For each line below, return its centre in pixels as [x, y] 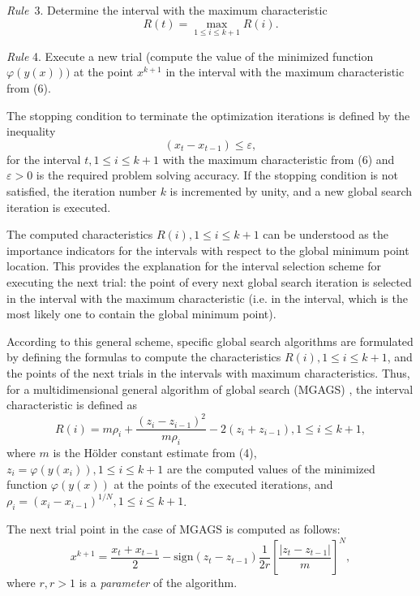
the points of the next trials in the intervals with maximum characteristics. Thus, [208, 372]
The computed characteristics [80, 234]
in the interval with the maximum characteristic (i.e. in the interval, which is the [207, 298]
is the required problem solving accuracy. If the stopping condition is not [217, 175]
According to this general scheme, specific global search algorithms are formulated [210, 341]
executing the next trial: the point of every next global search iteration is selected [209, 281]
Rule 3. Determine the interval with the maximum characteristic [167, 10]
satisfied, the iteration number [81, 190]
